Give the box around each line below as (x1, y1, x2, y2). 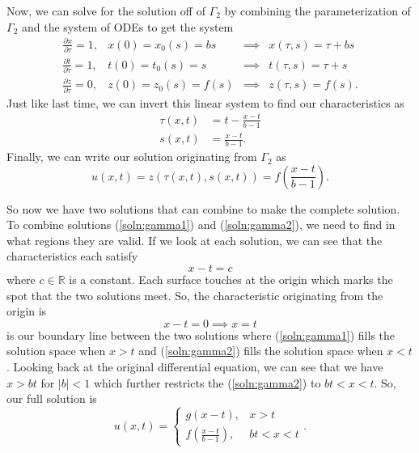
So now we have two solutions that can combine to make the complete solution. (6, 200, 400, 217)
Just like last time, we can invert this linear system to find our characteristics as (6, 94, 404, 111)
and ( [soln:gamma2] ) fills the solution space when (138, 342, 383, 359)
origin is (6, 303, 47, 320)
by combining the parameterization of (224, 2, 411, 19)
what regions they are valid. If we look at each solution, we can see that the (6, 231, 383, 248)
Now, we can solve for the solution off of (6, 2, 205, 19)
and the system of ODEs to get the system (21, 18, 234, 35)
